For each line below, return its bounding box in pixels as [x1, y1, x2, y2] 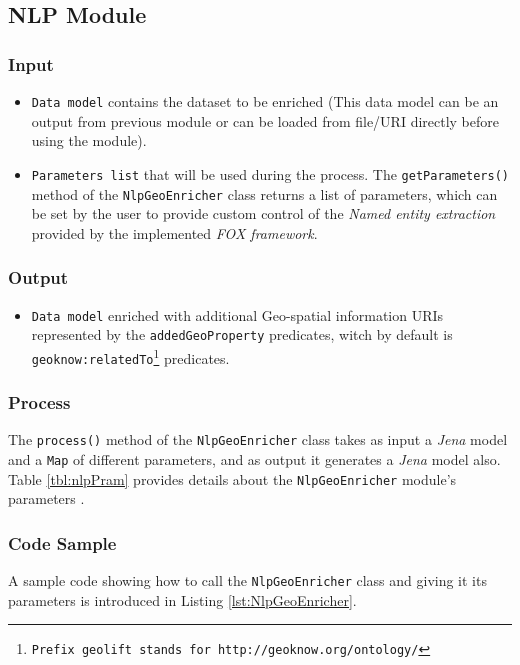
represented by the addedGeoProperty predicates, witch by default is [31, 324, 453, 345]
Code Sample [8, 530, 117, 555]
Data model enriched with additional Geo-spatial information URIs [31, 304, 444, 325]
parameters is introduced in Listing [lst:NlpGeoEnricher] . [8, 589, 357, 610]
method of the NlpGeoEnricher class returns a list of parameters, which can [31, 183, 498, 204]
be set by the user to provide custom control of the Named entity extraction [31, 203, 496, 224]
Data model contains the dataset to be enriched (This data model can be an [31, 91, 499, 111]
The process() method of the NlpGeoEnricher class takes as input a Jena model [8, 429, 508, 450]
